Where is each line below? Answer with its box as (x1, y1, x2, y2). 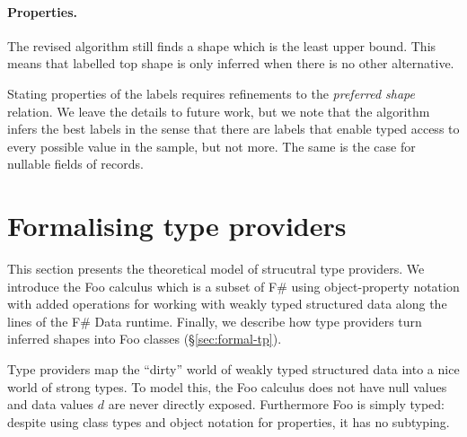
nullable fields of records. (7, 154, 144, 173)
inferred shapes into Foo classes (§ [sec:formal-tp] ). (7, 329, 282, 348)
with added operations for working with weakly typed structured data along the (7, 294, 447, 313)
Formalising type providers (7, 207, 347, 244)
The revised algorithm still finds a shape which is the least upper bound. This (7, 36, 436, 55)
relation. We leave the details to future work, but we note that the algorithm (7, 101, 430, 120)
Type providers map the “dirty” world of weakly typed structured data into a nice (7, 360, 460, 379)
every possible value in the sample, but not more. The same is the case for (7, 136, 416, 155)
